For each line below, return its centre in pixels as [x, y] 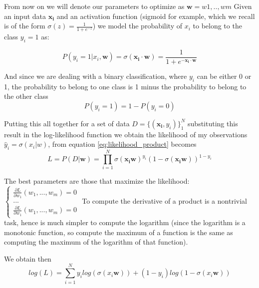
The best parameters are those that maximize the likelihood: [97, 181]
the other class [26, 96]
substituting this [213, 123]
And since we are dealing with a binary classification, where [96, 76]
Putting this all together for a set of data [67, 123]
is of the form [25, 26]
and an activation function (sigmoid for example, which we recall [156, 16]
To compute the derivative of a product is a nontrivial [164, 201]
